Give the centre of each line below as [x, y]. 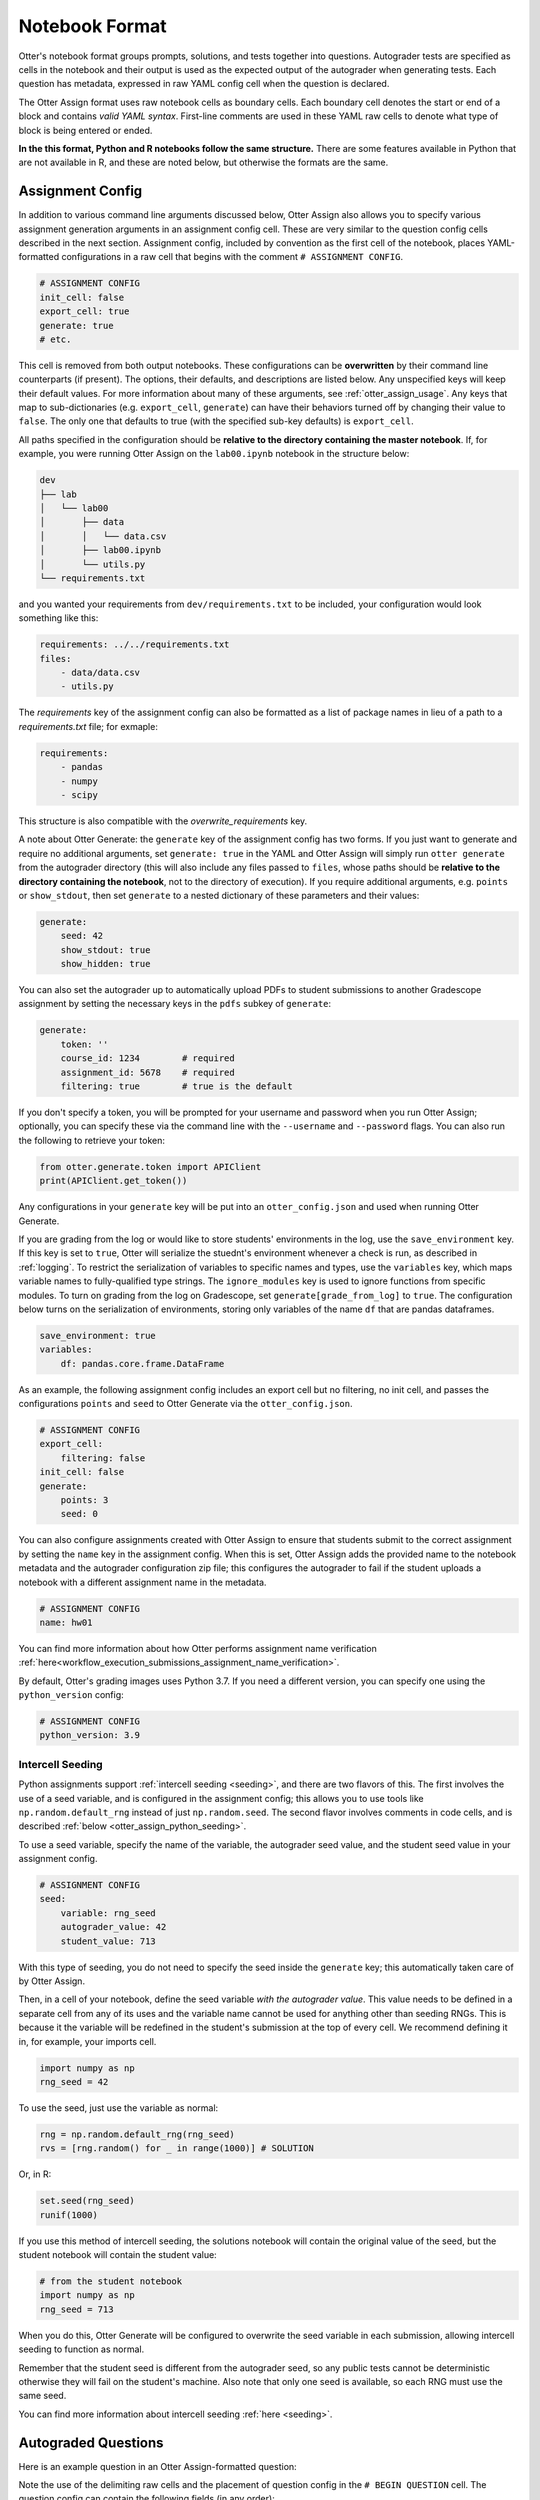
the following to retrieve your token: [91, 1140]
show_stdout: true [105, 949]
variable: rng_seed [108, 1913]
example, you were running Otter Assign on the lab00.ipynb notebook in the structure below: [214, 454]
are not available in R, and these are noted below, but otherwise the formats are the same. [203, 162]
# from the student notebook [111, 2281]
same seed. [42, 2396]
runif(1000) [69, 2214]
